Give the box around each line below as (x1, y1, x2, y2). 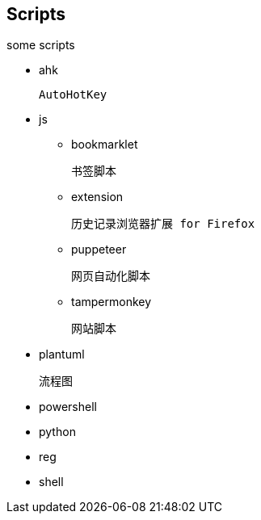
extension (71, 190, 124, 204)
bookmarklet (71, 137, 138, 152)
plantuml (39, 347, 85, 362)
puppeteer (71, 242, 127, 257)
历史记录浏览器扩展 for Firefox (71, 217, 255, 231)
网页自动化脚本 (71, 270, 150, 283)
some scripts (6, 38, 75, 52)
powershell (39, 400, 97, 414)
